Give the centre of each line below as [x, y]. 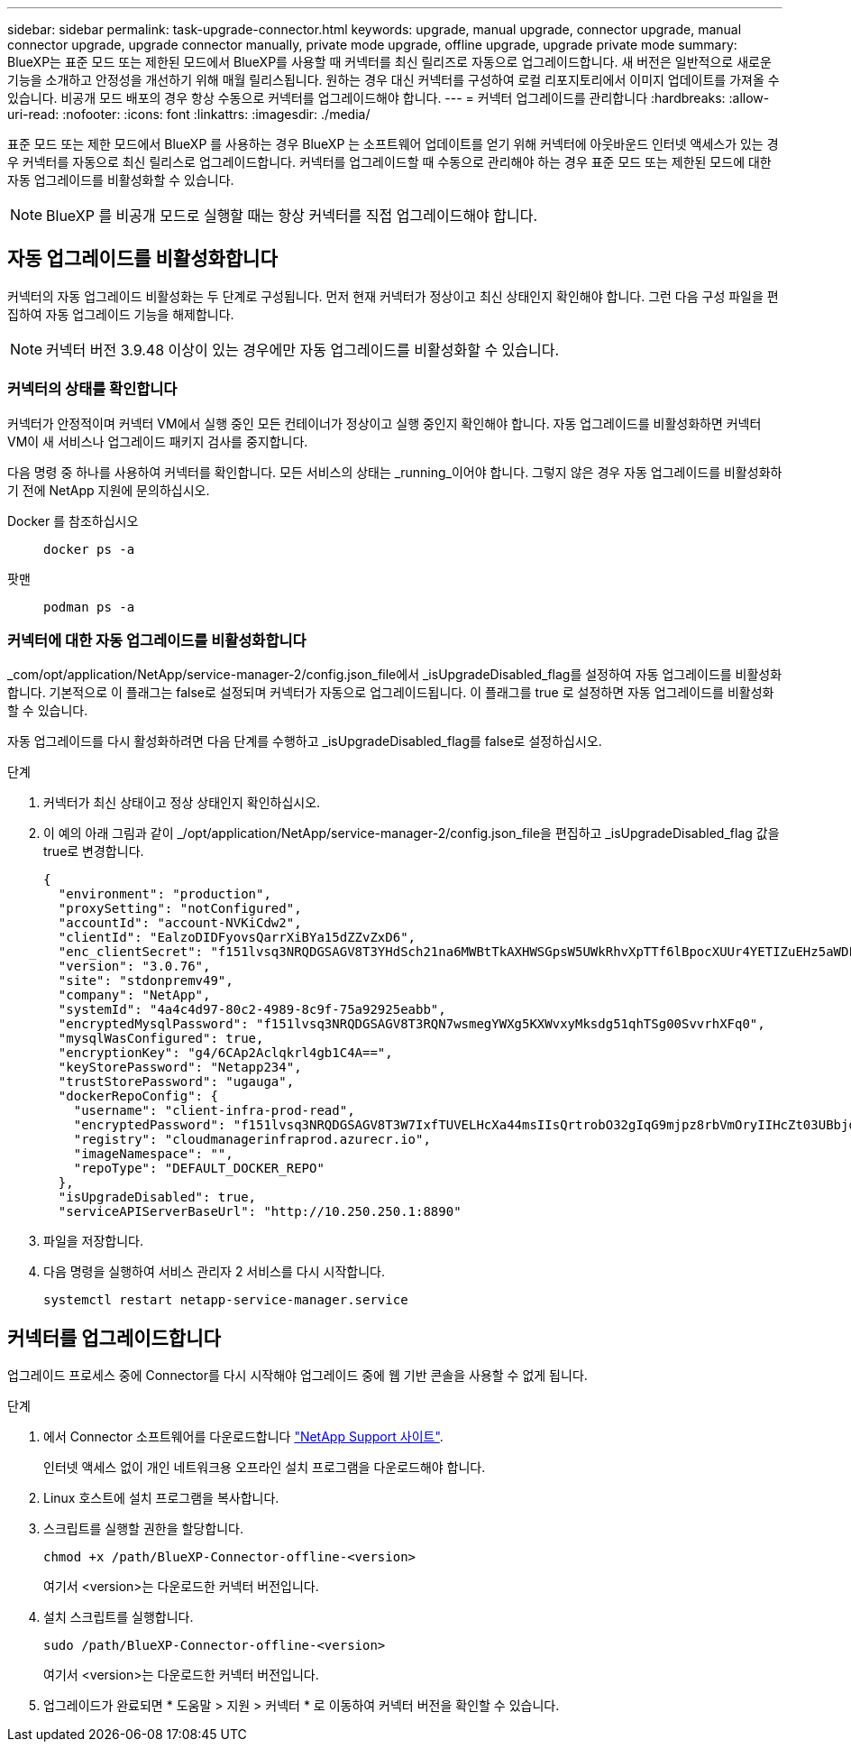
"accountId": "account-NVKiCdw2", [180, 923]
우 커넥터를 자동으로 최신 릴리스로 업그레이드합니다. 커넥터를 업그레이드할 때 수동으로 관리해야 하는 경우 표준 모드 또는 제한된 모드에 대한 [389, 162]
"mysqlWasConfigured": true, [161, 1039]
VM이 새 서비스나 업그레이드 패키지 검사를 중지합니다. [158, 441]
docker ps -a [89, 549]
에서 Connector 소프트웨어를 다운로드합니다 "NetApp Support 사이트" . [243, 1437]
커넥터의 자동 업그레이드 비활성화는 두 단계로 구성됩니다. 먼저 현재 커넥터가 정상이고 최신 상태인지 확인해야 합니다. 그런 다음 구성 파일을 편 [393, 296]
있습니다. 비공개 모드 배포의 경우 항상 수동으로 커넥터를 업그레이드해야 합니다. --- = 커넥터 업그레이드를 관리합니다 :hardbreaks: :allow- [389, 98]
